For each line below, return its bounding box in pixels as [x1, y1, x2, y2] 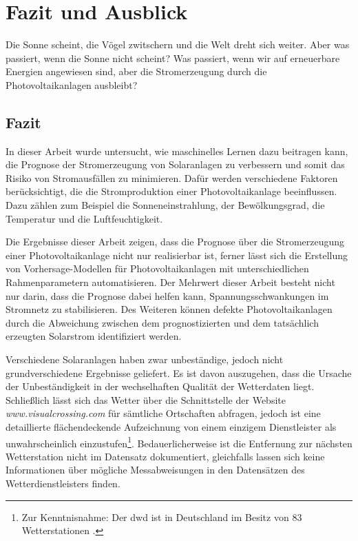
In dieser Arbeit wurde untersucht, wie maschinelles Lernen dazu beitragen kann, [6, 143, 348, 158]
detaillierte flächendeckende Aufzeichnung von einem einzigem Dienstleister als [6, 419, 337, 433]
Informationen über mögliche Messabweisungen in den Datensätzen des [6, 462, 305, 477]
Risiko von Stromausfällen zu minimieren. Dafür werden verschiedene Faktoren [6, 170, 338, 185]
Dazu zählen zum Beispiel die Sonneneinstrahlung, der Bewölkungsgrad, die [6, 198, 325, 212]
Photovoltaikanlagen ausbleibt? [6, 77, 138, 92]
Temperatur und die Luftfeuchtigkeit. [6, 211, 163, 225]
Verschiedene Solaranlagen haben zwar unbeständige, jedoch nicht [6, 352, 284, 367]
